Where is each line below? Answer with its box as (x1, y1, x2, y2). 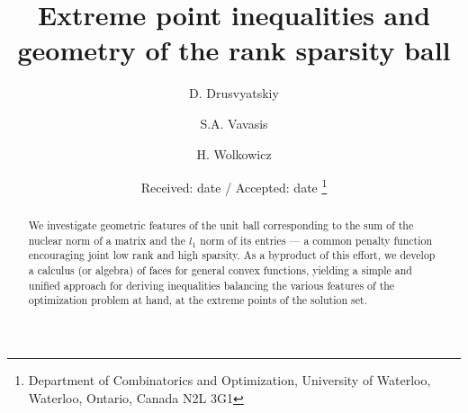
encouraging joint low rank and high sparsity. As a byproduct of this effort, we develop (28, 247, 436, 263)
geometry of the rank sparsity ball (17, 31, 451, 68)
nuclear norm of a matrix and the (28, 232, 185, 247)
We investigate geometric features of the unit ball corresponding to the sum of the (28, 218, 414, 233)
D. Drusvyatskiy (189, 84, 279, 103)
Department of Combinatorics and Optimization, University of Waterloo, (28, 371, 431, 390)
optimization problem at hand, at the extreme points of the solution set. (28, 292, 367, 308)
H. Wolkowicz (196, 144, 272, 163)
